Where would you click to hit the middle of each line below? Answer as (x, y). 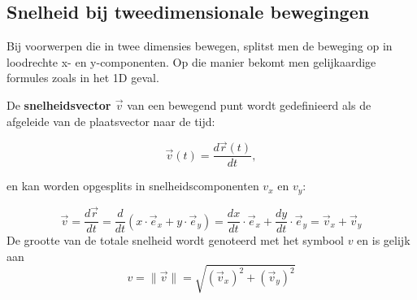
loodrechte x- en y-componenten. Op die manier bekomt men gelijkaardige (191, 61)
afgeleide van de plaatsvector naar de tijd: (111, 121)
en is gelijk (384, 240)
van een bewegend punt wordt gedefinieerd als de (249, 104)
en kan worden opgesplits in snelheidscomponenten (133, 186)
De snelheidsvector (59, 104)
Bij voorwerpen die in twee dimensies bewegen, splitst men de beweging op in (200, 46)
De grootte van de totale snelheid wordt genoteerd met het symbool (175, 240)
